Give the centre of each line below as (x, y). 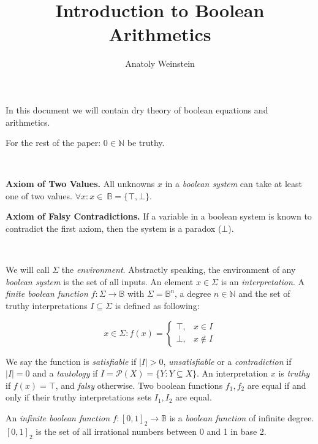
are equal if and (277, 385)
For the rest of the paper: (53, 143)
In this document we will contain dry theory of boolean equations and (137, 109)
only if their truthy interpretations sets (79, 397)
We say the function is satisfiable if (71, 361)
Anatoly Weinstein (160, 63)
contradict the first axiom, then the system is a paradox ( (114, 228)
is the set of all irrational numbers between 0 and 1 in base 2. (151, 431)
